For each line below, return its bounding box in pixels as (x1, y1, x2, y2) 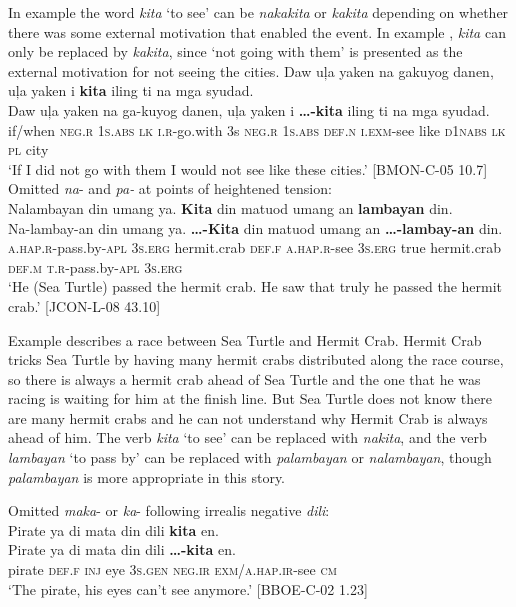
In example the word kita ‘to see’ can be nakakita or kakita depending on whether (8, 2, 509, 22)
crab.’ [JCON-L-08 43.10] (8, 295, 161, 316)
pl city (8, 139, 49, 160)
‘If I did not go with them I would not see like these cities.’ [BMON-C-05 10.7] (8, 158, 488, 179)
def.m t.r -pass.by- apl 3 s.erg (8, 256, 183, 277)
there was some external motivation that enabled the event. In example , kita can (8, 21, 506, 42)
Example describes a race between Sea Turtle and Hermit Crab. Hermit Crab (8, 329, 482, 350)
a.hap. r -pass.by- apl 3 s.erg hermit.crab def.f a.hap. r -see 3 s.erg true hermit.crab (8, 237, 502, 258)
